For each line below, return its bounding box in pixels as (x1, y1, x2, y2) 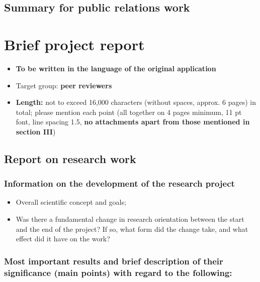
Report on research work (4, 151, 136, 166)
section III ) (16, 126, 56, 136)
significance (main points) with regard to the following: (4, 266, 232, 278)
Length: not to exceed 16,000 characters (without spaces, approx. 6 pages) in (16, 97, 256, 107)
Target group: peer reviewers (16, 80, 112, 90)
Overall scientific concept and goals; (16, 197, 126, 207)
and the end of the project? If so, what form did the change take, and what (16, 223, 248, 234)
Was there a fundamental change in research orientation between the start (16, 214, 244, 224)
